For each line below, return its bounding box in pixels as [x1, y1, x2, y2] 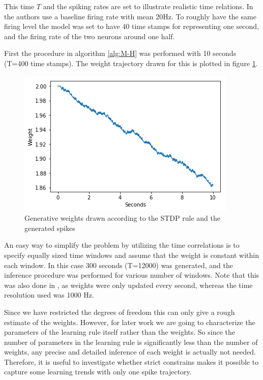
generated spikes [24, 222, 75, 233]
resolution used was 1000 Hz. [4, 289, 94, 300]
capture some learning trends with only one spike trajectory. [4, 366, 192, 377]
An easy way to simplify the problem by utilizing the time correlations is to [4, 240, 240, 250]
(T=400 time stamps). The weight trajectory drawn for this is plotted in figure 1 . [4, 57, 258, 68]
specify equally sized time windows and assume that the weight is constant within [4, 249, 259, 260]
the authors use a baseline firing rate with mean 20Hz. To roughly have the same [4, 11, 256, 21]
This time [4, 1, 35, 11]
